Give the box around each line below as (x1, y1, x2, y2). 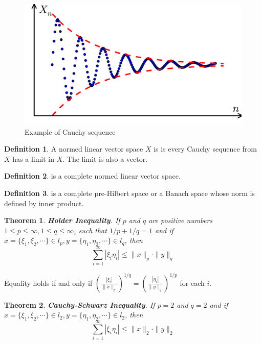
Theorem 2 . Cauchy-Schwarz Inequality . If (4, 299, 155, 310)
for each (180, 277, 205, 288)
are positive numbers (148, 215, 213, 226)
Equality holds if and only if (4, 277, 93, 288)
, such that (74, 225, 107, 235)
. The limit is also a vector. (62, 153, 148, 164)
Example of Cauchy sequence (25, 126, 116, 137)
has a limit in (12, 153, 55, 164)
